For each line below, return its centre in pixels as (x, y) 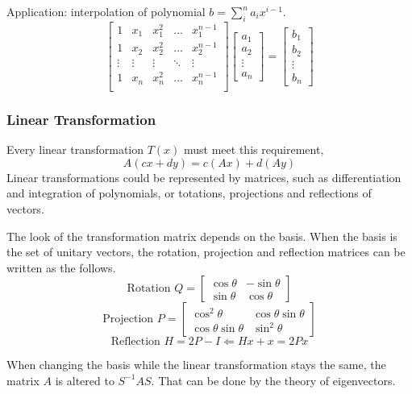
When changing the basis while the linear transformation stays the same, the (196, 365)
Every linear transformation (75, 149)
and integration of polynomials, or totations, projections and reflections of (189, 193)
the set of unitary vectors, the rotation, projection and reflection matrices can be (206, 252)
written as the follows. (61, 267)
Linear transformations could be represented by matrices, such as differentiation (204, 177)
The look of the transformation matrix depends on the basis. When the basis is (202, 236)
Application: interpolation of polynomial (106, 11)
